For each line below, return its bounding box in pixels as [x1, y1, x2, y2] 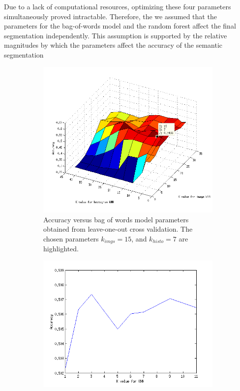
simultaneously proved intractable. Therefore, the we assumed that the [4, 11, 217, 21]
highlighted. [43, 243, 79, 254]
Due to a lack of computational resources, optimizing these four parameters [4, 1, 231, 11]
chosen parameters [43, 233, 99, 243]
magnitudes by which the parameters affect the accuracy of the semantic [4, 40, 223, 50]
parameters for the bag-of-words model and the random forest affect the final [4, 21, 236, 31]
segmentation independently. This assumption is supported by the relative [4, 30, 227, 40]
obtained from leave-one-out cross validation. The [43, 224, 193, 234]
